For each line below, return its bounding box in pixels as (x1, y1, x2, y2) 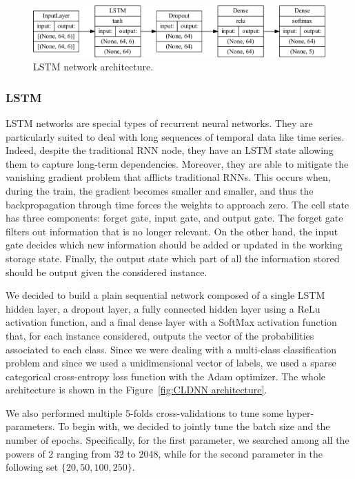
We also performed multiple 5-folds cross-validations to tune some (6, 405, 284, 420)
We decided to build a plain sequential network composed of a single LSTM (6, 288, 325, 302)
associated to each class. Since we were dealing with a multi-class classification (6, 342, 337, 356)
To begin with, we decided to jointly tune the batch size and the (58, 419, 330, 433)
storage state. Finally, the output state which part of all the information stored (6, 251, 340, 265)
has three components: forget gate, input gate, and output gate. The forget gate (6, 211, 343, 225)
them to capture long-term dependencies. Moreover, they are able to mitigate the (6, 156, 349, 170)
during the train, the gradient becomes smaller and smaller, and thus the (6, 183, 314, 197)
